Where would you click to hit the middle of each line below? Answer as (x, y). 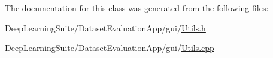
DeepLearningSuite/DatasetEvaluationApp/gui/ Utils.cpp (110, 48)
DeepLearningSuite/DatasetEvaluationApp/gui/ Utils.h (105, 28)
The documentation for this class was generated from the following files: (137, 8)
